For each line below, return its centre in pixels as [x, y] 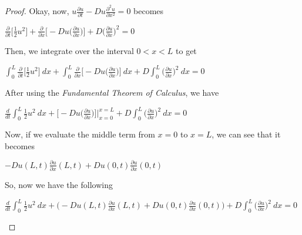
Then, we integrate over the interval [69, 51]
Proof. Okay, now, [37, 11]
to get [186, 51]
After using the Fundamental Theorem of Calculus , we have [112, 93]
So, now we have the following [59, 184]
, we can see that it [246, 134]
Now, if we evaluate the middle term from [80, 134]
